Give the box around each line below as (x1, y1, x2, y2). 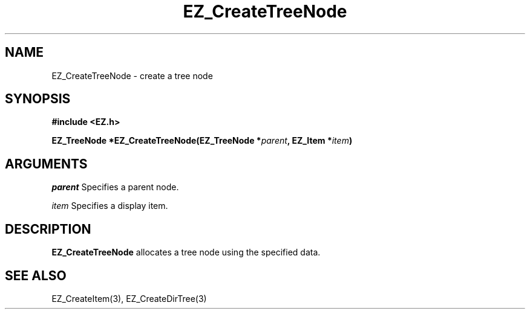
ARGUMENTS (5, 156, 88, 171)
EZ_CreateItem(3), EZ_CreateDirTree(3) (51, 293, 207, 304)
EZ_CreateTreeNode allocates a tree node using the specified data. (51, 247, 321, 258)
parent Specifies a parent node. (51, 182, 179, 193)
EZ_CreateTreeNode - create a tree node (51, 70, 213, 81)
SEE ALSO (5, 268, 67, 283)
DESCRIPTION (5, 221, 91, 237)
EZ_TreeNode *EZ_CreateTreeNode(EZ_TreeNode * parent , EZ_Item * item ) (51, 135, 353, 146)
